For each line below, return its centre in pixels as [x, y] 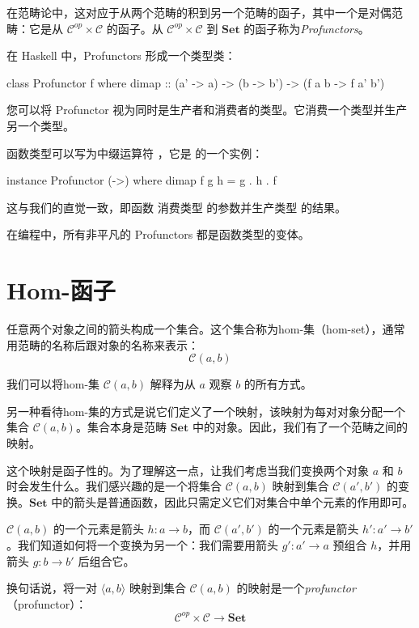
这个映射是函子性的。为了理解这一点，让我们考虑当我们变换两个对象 [188, 470]
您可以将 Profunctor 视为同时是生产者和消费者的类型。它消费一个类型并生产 [207, 110]
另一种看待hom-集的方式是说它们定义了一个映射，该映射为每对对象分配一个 [206, 411]
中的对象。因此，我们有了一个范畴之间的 [300, 427]
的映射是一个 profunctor [296, 588]
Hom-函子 [61, 290]
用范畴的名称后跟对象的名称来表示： [103, 344]
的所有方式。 [278, 384]
